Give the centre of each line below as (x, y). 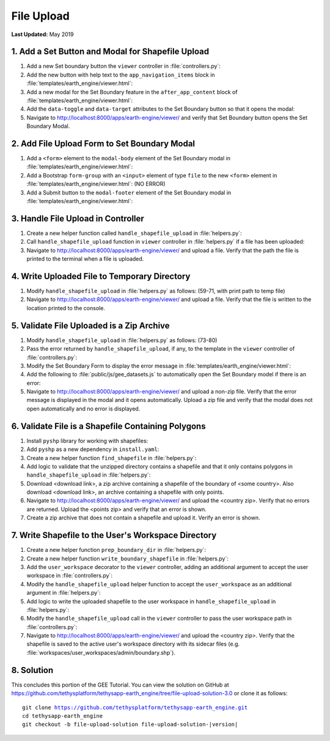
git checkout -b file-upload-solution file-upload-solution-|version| (130, 724)
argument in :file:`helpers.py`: (64, 593)
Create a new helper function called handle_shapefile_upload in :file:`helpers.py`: (134, 233)
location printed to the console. (66, 308)
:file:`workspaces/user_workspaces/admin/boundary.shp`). (101, 652)
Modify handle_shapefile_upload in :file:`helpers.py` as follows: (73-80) (122, 340)
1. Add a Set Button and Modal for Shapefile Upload (110, 52)
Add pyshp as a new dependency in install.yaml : (93, 449)
